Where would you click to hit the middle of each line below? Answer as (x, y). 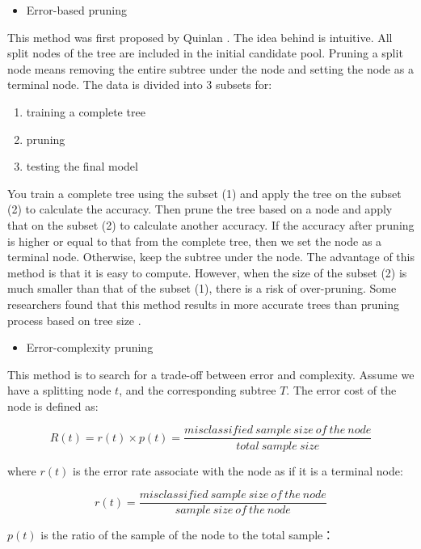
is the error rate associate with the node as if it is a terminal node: (238, 470)
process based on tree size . (74, 320)
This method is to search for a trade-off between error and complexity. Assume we (211, 374)
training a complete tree (86, 111)
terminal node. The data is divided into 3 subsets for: (140, 84)
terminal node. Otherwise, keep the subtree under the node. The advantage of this (211, 257)
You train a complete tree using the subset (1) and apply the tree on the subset (204, 193)
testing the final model (82, 166)
